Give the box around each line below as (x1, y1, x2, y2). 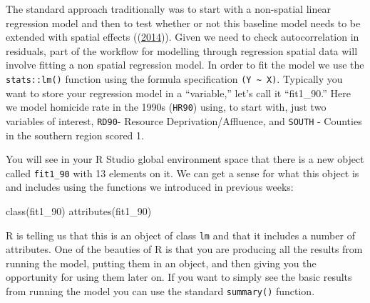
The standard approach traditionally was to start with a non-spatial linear (6, 1, 331, 16)
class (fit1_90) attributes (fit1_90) (6, 203, 152, 218)
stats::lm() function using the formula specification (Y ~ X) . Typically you (6, 71, 343, 86)
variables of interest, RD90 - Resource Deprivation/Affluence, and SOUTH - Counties (6, 113, 362, 128)
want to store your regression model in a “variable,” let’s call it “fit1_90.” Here (6, 85, 351, 100)
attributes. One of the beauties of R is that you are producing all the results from (6, 242, 363, 257)
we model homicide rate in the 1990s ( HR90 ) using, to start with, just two (6, 99, 327, 114)
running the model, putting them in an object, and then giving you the (6, 255, 317, 270)
